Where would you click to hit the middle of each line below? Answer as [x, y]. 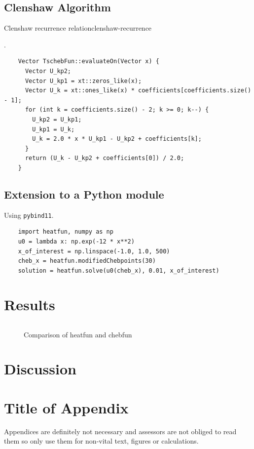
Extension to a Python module [84, 194]
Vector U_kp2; [48, 71]
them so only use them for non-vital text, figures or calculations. [101, 441]
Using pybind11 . [29, 215]
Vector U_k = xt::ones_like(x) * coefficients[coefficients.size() [138, 91]
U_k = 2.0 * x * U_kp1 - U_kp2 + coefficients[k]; [117, 139]
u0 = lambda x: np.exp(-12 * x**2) [76, 241]
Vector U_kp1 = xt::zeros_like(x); [83, 81]
